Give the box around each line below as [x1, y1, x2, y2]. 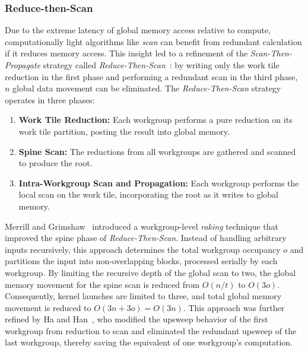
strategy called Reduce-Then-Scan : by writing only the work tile [43, 59, 280, 71]
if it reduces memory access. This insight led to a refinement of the [5, 47, 248, 59]
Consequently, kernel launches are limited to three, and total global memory [5, 290, 282, 302]
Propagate [5, 59, 41, 71]
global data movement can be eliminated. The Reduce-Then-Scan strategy [12, 82, 281, 94]
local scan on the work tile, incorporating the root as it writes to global [18, 188, 278, 201]
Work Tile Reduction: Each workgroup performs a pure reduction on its [18, 113, 293, 126]
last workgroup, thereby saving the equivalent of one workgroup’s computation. [5, 336, 293, 348]
